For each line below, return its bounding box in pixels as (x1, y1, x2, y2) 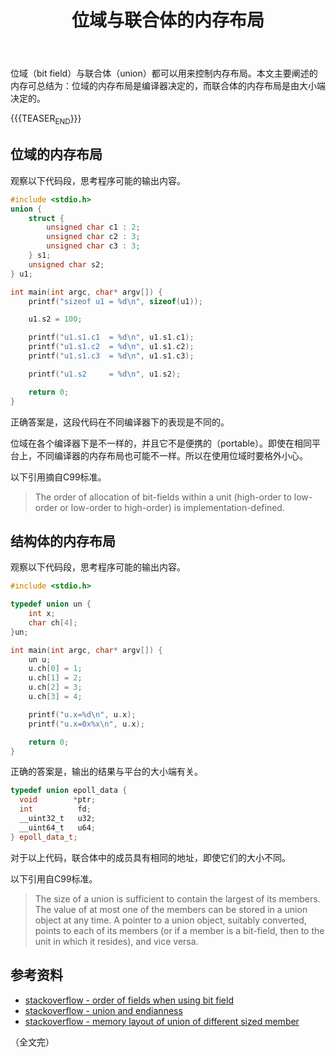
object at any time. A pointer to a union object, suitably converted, (34, 914, 307, 926)
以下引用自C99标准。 (10, 872, 98, 885)
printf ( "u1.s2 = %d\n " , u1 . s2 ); (28, 369, 182, 379)
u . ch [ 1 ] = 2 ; (28, 673, 83, 683)
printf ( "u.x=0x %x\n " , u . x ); (28, 719, 145, 729)
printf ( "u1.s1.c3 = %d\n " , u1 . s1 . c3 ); (28, 351, 195, 361)
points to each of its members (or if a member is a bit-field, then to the (34, 924, 325, 936)
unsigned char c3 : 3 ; (46, 241, 141, 251)
